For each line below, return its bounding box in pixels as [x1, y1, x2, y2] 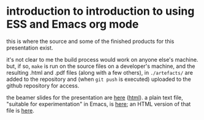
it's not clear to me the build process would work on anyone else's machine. [6, 56, 198, 63]
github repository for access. [6, 81, 80, 89]
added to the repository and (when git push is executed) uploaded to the [6, 75, 191, 83]
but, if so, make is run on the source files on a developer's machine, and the [6, 62, 195, 70]
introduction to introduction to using [6, 4, 195, 18]
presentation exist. [6, 44, 53, 51]
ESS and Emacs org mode [6, 17, 139, 31]
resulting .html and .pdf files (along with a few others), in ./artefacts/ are [6, 69, 193, 76]
